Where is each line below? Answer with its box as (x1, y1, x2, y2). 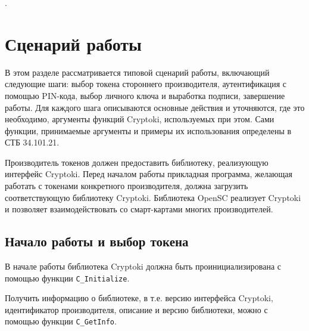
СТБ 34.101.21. (5, 136, 60, 149)
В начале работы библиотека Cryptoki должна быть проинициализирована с (5, 260, 282, 273)
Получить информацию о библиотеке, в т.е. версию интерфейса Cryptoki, (5, 292, 273, 304)
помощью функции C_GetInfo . (5, 315, 117, 327)
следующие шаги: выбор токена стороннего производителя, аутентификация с (5, 78, 287, 90)
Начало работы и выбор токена (5, 232, 189, 250)
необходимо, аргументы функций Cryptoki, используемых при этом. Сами (5, 113, 274, 125)
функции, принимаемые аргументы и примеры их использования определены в (5, 124, 292, 137)
